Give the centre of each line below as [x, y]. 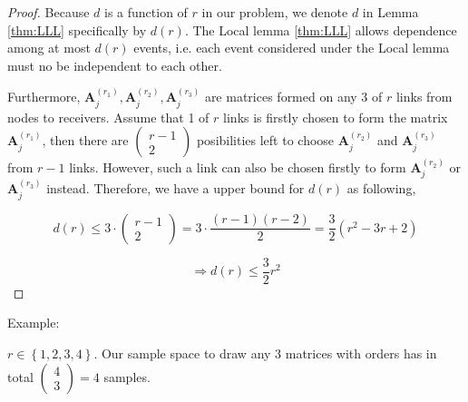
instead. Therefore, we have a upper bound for [175, 188]
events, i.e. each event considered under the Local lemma [292, 48]
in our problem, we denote [275, 12]
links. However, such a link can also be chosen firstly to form [238, 167]
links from [424, 97]
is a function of [146, 12]
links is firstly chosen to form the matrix [336, 117]
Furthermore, [44, 97]
